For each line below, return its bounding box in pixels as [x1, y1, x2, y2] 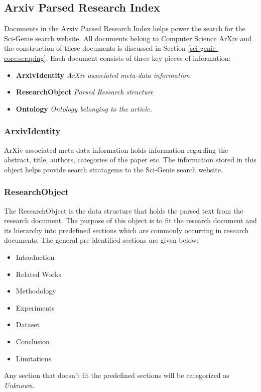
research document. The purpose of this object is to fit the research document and [4, 215, 257, 226]
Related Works [16, 268, 61, 279]
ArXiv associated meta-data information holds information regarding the [4, 144, 228, 155]
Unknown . [4, 379, 35, 390]
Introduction [16, 251, 55, 262]
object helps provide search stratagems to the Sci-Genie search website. [4, 164, 223, 174]
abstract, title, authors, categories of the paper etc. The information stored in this [4, 154, 256, 165]
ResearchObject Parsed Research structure [16, 86, 154, 97]
